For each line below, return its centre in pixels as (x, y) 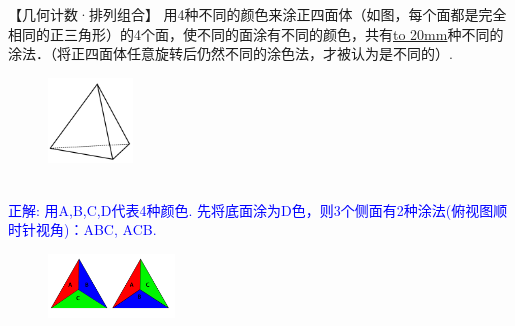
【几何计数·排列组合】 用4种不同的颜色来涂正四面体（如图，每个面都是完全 (257, 14)
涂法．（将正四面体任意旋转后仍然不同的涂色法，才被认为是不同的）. (230, 53)
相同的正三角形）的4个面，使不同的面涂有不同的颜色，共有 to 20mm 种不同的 (256, 33)
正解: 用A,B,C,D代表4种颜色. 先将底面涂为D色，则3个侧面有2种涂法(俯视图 (251, 209)
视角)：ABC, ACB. (96, 229)
